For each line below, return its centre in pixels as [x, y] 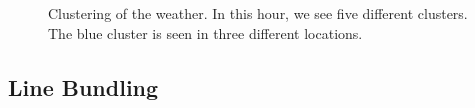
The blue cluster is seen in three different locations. [205, 32]
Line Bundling [83, 86]
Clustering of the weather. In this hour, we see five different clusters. [258, 13]
